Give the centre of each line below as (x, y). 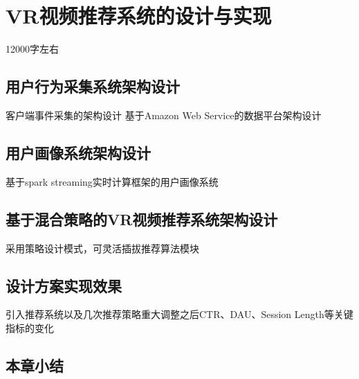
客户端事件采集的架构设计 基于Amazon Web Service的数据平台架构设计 (164, 115)
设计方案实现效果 (64, 285)
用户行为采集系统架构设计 (93, 86)
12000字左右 (32, 49)
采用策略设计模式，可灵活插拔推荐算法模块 (102, 248)
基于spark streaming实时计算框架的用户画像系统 (112, 181)
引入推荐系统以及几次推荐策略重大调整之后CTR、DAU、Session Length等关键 (179, 314)
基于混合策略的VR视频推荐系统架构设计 (142, 219)
